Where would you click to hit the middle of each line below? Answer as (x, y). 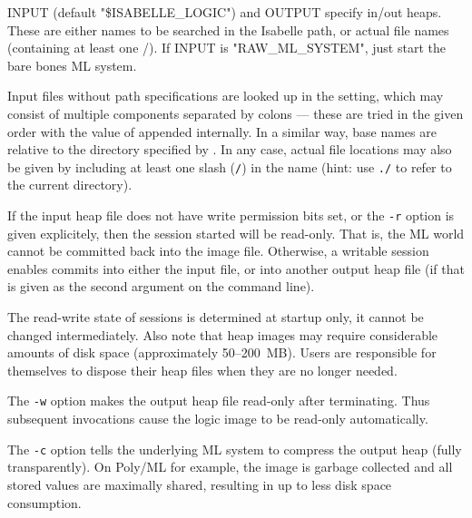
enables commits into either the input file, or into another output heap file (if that (236, 268)
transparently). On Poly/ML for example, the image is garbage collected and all (230, 467)
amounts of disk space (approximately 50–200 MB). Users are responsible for (222, 352)
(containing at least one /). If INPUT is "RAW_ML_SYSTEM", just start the (226, 48)
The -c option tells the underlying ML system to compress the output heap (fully (235, 449)
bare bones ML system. (72, 65)
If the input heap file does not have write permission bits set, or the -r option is (231, 215)
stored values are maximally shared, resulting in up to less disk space (200, 484)
